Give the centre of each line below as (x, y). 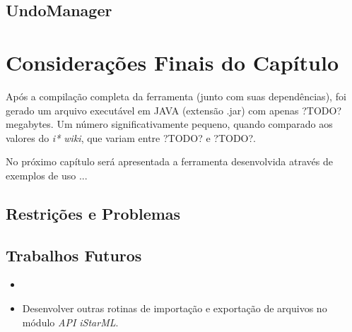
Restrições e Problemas (93, 213)
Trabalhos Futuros (74, 255)
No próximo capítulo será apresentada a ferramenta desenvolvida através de (169, 161)
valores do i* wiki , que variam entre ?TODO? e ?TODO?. (131, 137)
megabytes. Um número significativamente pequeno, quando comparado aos (169, 124)
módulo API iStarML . (70, 322)
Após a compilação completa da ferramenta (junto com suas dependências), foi (176, 96)
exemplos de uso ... (47, 175)
